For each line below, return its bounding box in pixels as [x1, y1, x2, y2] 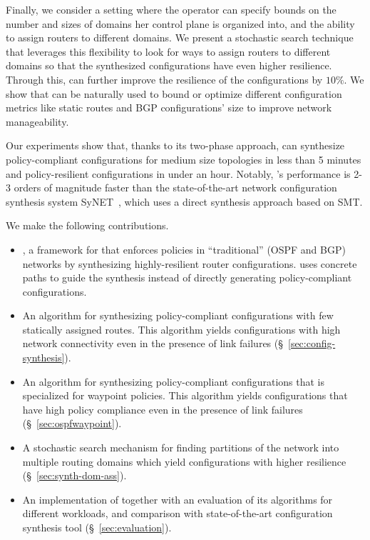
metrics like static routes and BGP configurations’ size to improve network [6, 100, 332, 115]
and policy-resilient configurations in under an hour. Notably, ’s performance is [6, 166, 351, 181]
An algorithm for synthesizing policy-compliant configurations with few [22, 308, 334, 323]
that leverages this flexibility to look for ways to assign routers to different [6, 44, 331, 59]
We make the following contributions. [6, 218, 169, 233]
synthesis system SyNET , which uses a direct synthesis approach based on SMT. [6, 194, 363, 209]
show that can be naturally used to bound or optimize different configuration [6, 86, 342, 101]
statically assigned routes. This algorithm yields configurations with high [22, 321, 341, 336]
